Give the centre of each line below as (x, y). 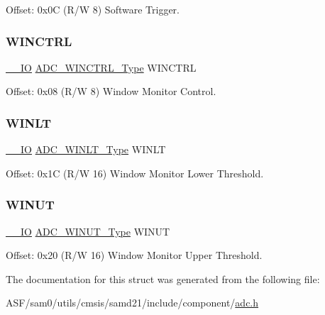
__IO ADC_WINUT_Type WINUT (88, 231)
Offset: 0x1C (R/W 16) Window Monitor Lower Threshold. (135, 173)
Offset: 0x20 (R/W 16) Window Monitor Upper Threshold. (134, 255)
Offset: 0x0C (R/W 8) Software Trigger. (93, 9)
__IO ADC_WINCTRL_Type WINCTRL (101, 67)
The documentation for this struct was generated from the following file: (163, 278)
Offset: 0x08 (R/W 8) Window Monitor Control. (111, 91)
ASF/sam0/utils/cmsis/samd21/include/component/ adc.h (132, 303)
